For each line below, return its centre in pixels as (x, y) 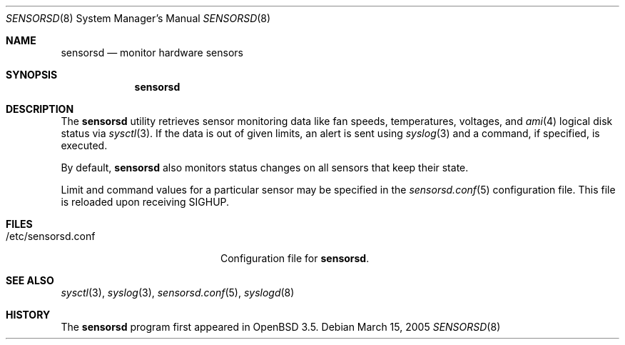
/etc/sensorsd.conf (51, 236)
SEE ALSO (30, 280)
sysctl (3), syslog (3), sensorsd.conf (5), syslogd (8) (178, 292)
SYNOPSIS (32, 75)
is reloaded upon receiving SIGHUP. (145, 202)
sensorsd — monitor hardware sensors (152, 52)
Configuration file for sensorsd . (295, 258)
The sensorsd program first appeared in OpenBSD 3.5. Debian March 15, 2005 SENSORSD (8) (281, 327)
